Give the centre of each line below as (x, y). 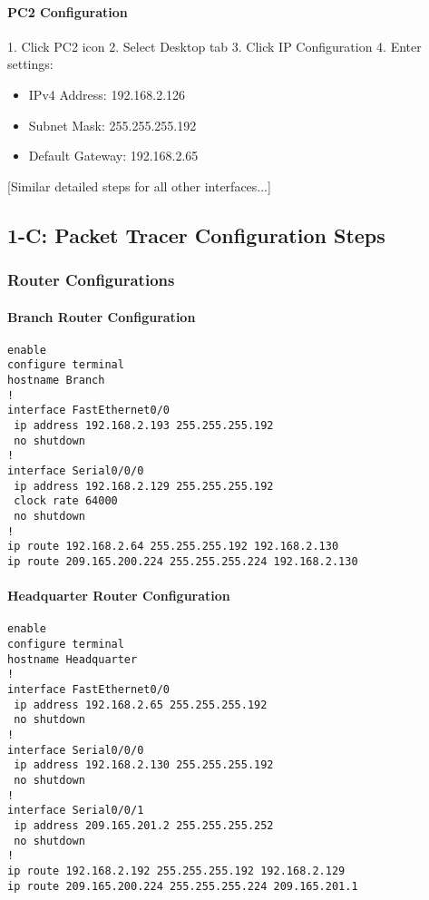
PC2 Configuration (68, 11)
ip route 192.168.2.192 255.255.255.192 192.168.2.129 (176, 871)
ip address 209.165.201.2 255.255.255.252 (144, 825)
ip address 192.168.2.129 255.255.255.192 (144, 486)
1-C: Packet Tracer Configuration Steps (196, 235)
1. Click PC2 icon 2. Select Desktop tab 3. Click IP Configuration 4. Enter (214, 46)
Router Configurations (91, 280)
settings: (30, 64)
